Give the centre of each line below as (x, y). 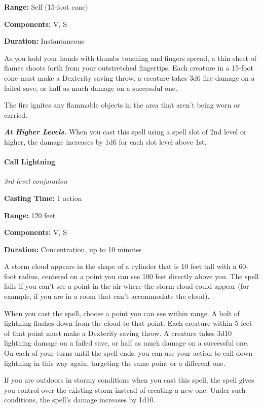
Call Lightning (30, 162)
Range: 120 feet (30, 215)
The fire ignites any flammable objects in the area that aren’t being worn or (122, 105)
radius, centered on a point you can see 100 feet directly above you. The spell (139, 276)
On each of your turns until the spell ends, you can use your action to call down (128, 353)
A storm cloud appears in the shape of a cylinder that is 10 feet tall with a (120, 266)
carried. (16, 114)
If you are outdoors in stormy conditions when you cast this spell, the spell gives (129, 380)
